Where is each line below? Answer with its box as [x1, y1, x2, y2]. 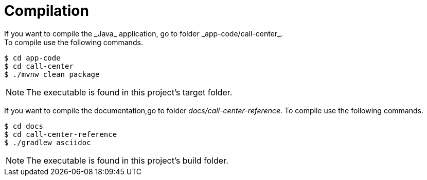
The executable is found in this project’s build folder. [26, 155, 228, 166]
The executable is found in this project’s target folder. [26, 87, 233, 97]
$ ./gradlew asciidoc [4, 138, 91, 147]
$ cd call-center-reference [4, 130, 117, 138]
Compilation [4, 2, 89, 19]
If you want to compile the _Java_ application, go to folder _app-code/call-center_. [4, 29, 283, 38]
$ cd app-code [4, 53, 61, 62]
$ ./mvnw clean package [4, 70, 100, 78]
